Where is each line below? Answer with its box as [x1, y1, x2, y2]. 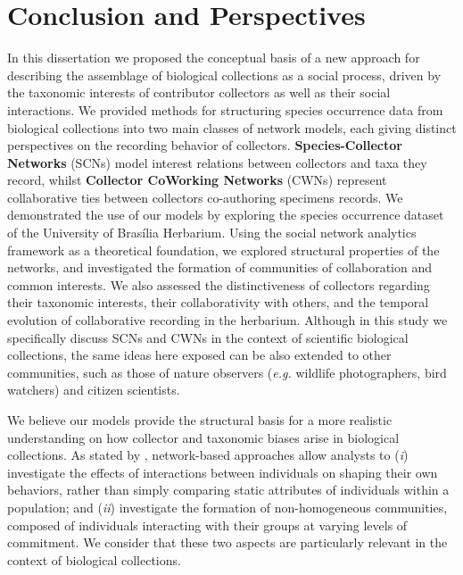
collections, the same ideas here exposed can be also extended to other [7, 346, 392, 364]
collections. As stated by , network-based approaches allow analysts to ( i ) [7, 446, 409, 464]
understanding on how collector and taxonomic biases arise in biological [7, 428, 400, 446]
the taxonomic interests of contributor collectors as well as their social [7, 83, 391, 102]
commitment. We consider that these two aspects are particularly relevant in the [7, 533, 448, 552]
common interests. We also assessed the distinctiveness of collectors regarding [7, 275, 430, 294]
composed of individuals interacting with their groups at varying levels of [7, 515, 408, 534]
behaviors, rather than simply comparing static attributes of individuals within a [7, 480, 450, 499]
